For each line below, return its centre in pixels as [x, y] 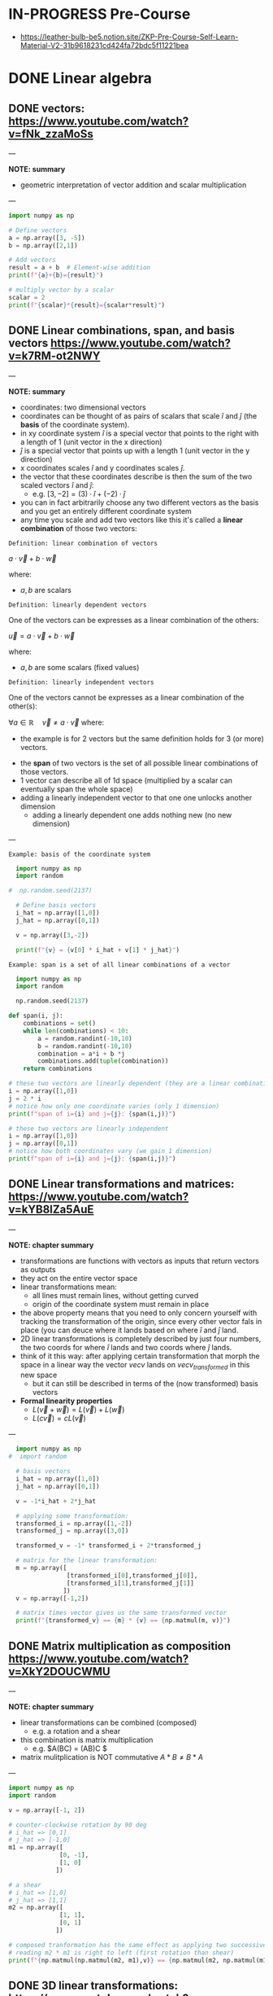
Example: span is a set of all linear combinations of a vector [119, 965]
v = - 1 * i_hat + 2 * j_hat [56, 1501]
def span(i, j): [36, 1016]
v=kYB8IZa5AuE [51, 1210]
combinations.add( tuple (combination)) [103, 1061]
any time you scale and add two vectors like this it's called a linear [132, 520]
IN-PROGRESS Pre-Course [100, 14]
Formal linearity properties [66, 1401]
